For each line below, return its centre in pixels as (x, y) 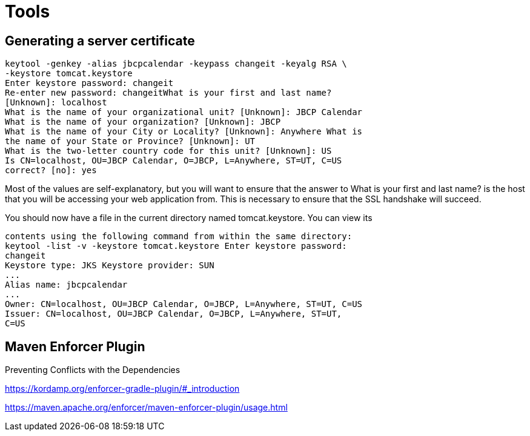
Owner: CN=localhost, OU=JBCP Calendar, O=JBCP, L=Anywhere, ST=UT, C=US (184, 304)
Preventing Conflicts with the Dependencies (93, 370)
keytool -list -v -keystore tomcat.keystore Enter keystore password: (176, 246)
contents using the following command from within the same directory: (179, 236)
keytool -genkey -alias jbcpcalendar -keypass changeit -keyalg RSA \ (176, 64)
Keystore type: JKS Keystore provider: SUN (110, 266)
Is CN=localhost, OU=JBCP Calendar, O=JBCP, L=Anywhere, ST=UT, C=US (174, 161)
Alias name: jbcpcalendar (66, 285)
